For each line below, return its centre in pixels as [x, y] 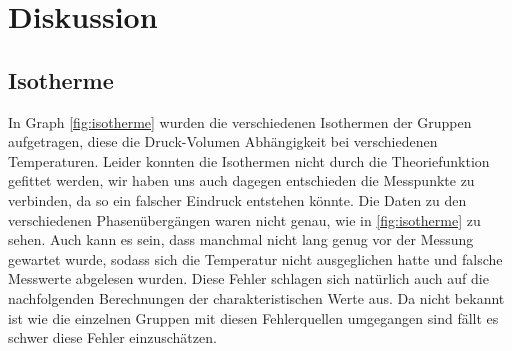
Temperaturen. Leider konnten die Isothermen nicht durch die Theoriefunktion [249, 160]
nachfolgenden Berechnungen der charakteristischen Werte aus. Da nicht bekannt [256, 297]
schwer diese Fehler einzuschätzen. [112, 337]
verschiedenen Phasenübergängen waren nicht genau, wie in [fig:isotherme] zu [244, 219]
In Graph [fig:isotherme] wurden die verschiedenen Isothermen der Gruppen [240, 121]
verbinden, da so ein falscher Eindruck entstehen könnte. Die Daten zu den [237, 199]
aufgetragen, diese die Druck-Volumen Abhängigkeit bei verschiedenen [223, 141]
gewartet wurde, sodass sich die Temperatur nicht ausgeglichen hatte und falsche [255, 258]
